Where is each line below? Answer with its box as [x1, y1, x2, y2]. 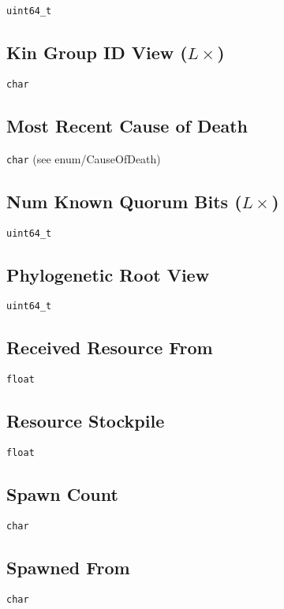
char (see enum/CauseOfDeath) [6, 150, 161, 166]
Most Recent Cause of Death [6, 113, 248, 137]
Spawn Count [6, 482, 118, 506]
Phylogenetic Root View [6, 262, 210, 286]
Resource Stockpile [6, 409, 165, 433]
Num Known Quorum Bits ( [6, 189, 242, 213]
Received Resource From [6, 335, 213, 360]
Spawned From [6, 555, 130, 580]
